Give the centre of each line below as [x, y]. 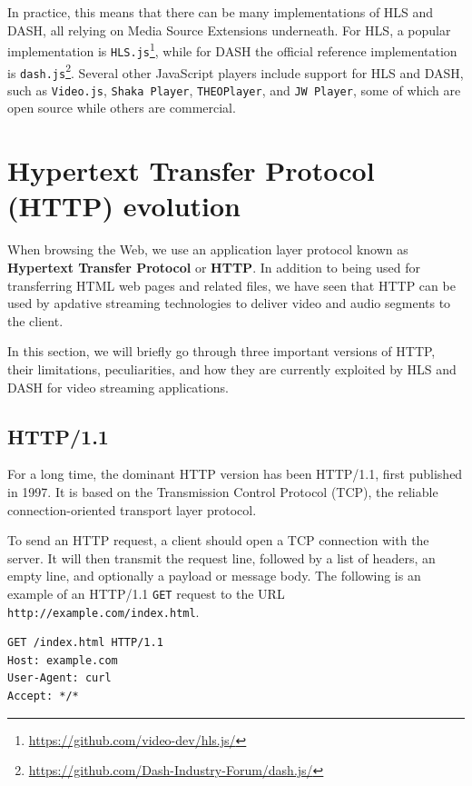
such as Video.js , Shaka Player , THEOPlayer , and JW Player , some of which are [234, 90]
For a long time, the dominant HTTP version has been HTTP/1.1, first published [235, 474]
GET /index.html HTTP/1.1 [85, 643]
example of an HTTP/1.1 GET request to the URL [146, 593]
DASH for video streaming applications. [118, 387]
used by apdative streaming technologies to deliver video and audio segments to [229, 303]
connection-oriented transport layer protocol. [132, 509]
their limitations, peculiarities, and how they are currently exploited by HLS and [232, 368]
